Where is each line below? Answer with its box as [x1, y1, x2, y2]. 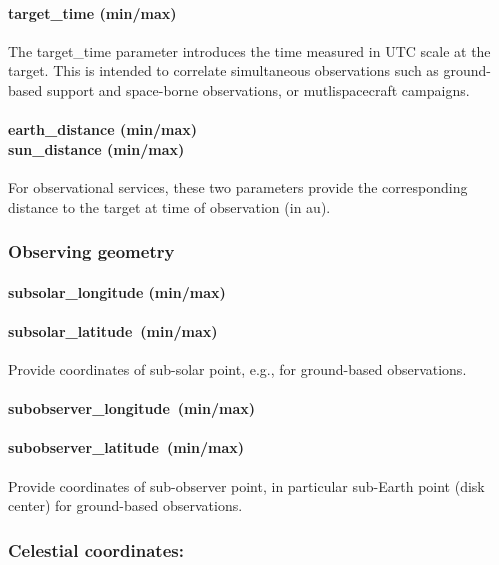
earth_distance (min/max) [8, 119, 198, 140]
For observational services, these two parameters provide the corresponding [8, 176, 468, 197]
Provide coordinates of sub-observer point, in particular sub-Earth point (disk [8, 475, 485, 496]
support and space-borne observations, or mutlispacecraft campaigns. [46, 79, 470, 100]
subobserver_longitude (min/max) [8, 398, 255, 419]
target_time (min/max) [8, 2, 177, 23]
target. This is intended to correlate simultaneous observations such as [8, 60, 439, 81]
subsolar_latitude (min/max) [8, 320, 218, 341]
